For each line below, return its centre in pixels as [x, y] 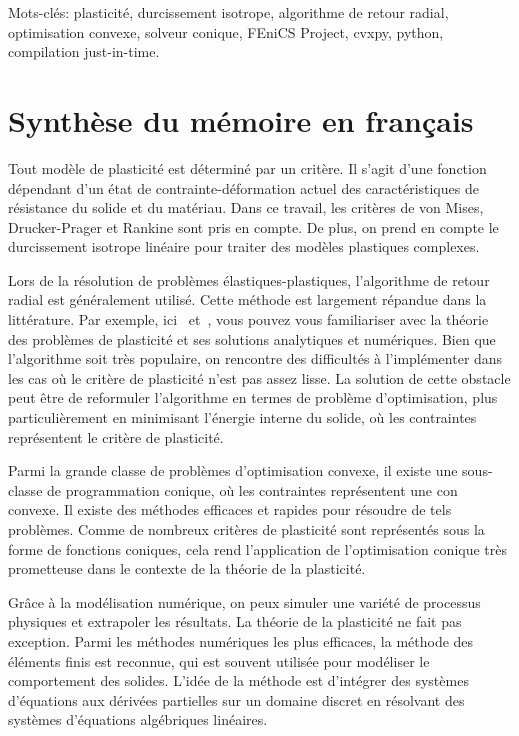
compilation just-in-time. [84, 51]
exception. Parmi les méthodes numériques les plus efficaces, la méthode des [241, 640]
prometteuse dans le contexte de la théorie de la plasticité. [187, 568]
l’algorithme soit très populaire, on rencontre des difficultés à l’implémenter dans [255, 358]
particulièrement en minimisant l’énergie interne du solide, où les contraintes [242, 417]
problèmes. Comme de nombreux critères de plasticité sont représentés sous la [246, 529]
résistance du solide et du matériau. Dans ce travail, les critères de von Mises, [246, 207]
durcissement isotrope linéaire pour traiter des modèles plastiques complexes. [244, 246]
